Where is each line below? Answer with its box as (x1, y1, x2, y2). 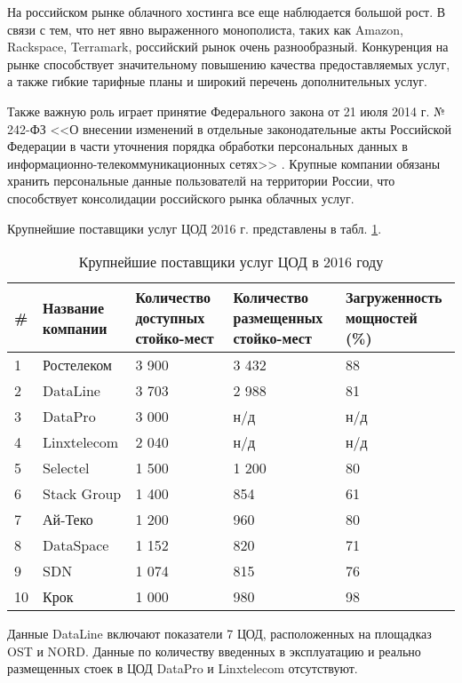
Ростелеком (43, 354, 112, 376)
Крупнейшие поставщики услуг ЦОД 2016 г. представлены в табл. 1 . (7, 218, 382, 237)
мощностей (345, 307, 418, 329)
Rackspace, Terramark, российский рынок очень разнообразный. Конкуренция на (7, 37, 449, 56)
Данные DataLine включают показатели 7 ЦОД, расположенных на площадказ (7, 624, 432, 643)
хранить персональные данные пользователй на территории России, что (7, 171, 395, 190)
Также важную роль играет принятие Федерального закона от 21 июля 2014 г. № (7, 101, 445, 120)
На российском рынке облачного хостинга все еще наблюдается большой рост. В (7, 3, 446, 20)
